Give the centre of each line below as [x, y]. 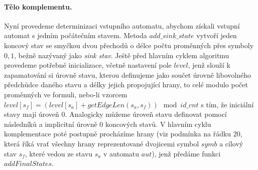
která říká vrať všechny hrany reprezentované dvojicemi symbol [102, 143]
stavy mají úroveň [32, 114]
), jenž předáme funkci [186, 153]
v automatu [121, 153]
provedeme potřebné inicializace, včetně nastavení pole [88, 65]
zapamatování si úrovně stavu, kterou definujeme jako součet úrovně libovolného [127, 74]
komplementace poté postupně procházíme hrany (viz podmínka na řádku [118, 134]
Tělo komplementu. [38, 6]
